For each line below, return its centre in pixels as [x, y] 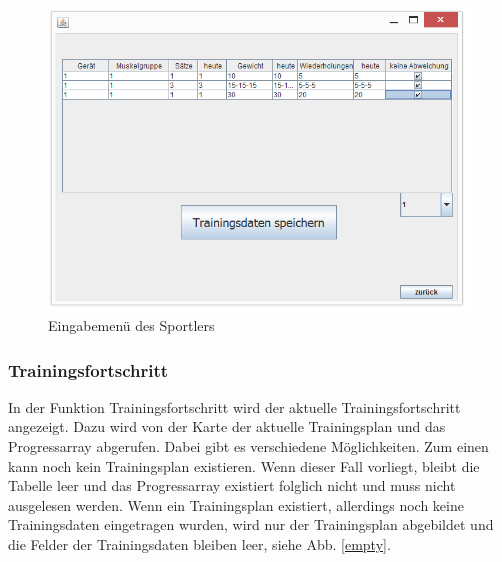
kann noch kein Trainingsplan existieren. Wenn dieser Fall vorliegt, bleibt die [244, 465]
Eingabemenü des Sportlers [131, 325]
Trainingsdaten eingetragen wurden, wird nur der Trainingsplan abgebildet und [251, 524]
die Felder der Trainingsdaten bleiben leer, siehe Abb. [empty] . [199, 544]
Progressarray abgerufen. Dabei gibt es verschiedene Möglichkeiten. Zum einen [248, 446]
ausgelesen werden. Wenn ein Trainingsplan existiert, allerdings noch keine [236, 504]
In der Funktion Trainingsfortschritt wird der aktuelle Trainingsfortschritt [234, 406]
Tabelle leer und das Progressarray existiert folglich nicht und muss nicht [232, 485]
